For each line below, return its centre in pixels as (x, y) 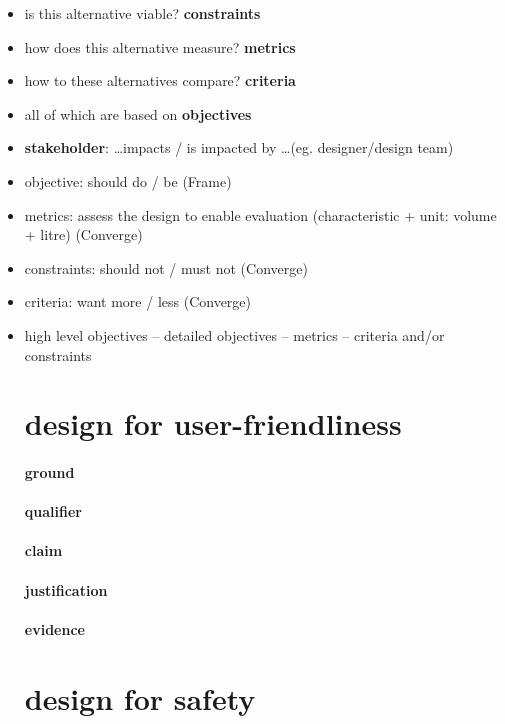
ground (49, 472)
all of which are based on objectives (138, 113)
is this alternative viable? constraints (142, 13)
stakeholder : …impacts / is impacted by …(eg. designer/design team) (239, 147)
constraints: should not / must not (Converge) (166, 267)
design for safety (140, 697)
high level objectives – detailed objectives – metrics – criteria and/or (234, 334)
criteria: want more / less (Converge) (138, 301)
